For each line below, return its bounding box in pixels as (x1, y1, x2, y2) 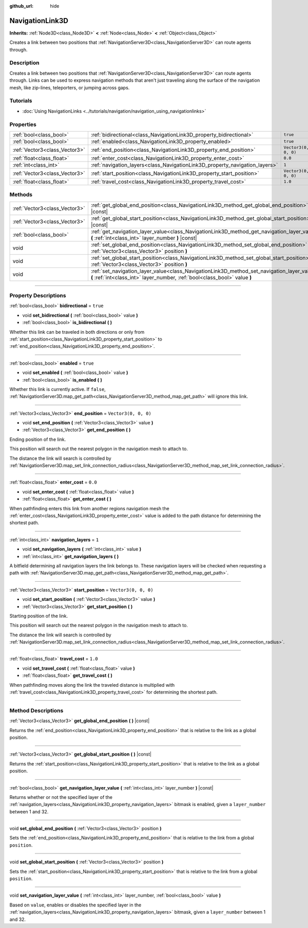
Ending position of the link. (9, 436, 66, 442)
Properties (9, 121, 37, 128)
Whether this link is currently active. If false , (9, 386, 106, 392)
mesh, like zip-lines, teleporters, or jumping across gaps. (9, 84, 130, 91)
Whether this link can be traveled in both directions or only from (9, 329, 145, 335)
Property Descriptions (9, 292, 66, 299)
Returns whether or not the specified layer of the (9, 794, 113, 800)
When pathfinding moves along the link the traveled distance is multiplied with (9, 682, 175, 688)
